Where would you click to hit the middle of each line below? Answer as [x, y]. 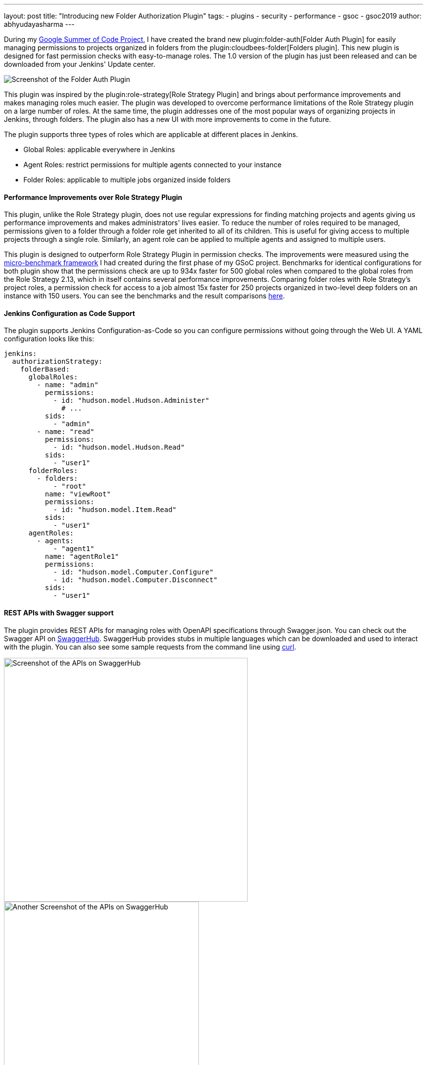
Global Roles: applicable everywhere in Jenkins [99, 149]
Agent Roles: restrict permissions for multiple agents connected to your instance [153, 165]
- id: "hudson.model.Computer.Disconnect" [136, 580]
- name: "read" [66, 432]
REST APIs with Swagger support [59, 613]
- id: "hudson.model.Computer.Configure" [133, 572]
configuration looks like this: [49, 339]
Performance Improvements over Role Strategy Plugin [93, 197]
